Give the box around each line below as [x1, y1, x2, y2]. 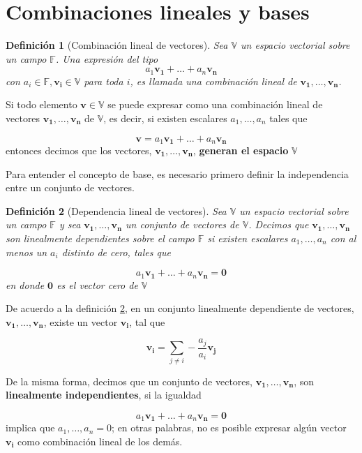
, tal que [129, 314, 165, 329]
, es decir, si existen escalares [103, 110, 227, 125]
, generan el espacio [193, 143, 289, 157]
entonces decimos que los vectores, [6, 143, 152, 157]
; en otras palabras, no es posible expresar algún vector [112, 420, 347, 435]
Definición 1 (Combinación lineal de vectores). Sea [6, 38, 228, 52]
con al [330, 230, 356, 245]
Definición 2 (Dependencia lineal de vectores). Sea [6, 203, 227, 218]
